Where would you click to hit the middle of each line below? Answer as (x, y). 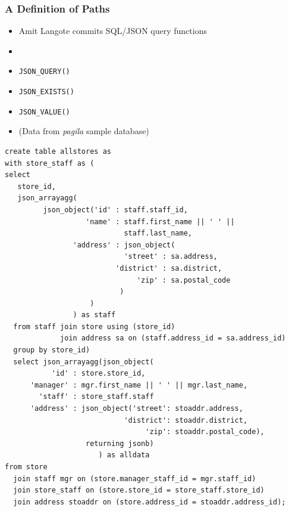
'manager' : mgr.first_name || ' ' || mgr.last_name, (139, 385)
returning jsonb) (120, 443)
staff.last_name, (158, 233)
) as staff (94, 315)
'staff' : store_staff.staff (96, 397)
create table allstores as (58, 151)
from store (26, 467)
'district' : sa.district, (169, 268)
